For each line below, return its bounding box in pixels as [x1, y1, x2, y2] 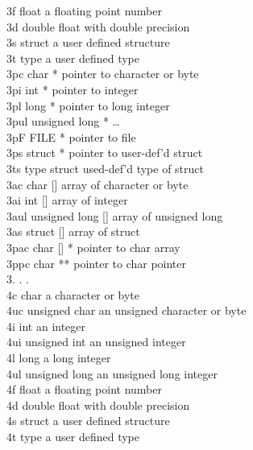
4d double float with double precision [6, 396, 190, 413]
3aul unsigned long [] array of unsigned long [6, 207, 223, 224]
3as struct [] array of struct [6, 223, 140, 240]
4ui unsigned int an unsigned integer [6, 333, 186, 350]
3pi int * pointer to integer [6, 81, 139, 97]
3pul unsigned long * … [6, 113, 120, 130]
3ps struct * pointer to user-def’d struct [6, 144, 203, 161]
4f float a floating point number [6, 381, 162, 398]
